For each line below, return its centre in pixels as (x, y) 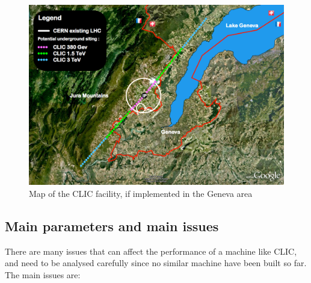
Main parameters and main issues (112, 225)
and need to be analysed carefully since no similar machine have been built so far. (156, 263)
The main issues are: (43, 274)
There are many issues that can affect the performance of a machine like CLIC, (151, 251)
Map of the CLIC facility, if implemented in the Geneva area (141, 193)
